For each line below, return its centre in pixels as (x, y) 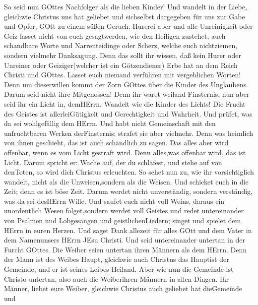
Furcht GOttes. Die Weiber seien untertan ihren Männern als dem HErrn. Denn (126, 249)
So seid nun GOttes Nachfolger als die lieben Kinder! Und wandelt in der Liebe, (126, 6)
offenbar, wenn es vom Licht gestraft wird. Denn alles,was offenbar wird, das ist (125, 152)
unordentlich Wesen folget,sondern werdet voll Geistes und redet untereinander (124, 211)
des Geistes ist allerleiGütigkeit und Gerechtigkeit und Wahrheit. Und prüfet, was (128, 113)
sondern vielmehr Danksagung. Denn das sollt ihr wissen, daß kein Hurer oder (123, 55)
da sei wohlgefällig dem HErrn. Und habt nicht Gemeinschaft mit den (110, 123)
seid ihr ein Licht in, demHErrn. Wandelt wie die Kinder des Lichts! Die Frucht (125, 103)
